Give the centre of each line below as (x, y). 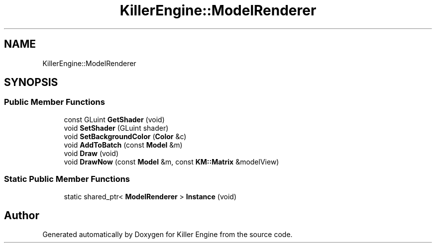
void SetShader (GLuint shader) (116, 128)
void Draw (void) (91, 153)
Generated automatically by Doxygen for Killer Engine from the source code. (167, 235)
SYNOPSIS (31, 82)
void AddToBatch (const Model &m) (123, 145)
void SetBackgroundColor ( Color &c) (125, 136)
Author (22, 215)
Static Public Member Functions (67, 179)
